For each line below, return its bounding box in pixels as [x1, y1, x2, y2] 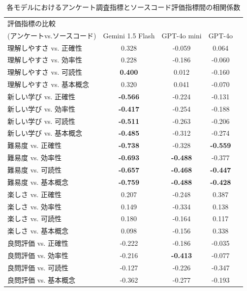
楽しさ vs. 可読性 [7, 213, 62, 224]
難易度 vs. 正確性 [7, 140, 62, 150]
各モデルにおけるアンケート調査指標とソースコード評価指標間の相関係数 [6, 2, 241, 12]
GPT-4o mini [161, 30, 202, 40]
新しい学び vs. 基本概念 [7, 128, 83, 138]
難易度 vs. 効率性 [7, 152, 62, 163]
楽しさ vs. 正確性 [7, 189, 62, 199]
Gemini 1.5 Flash [103, 30, 155, 40]
